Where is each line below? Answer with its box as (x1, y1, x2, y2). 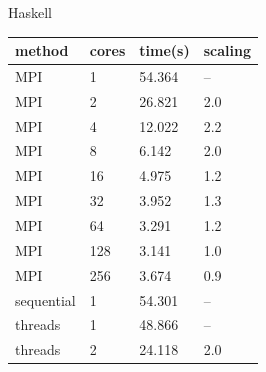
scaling (203, 40, 251, 61)
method (15, 40, 69, 61)
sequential (15, 289, 76, 310)
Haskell (8, 2, 53, 22)
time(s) (139, 40, 190, 61)
